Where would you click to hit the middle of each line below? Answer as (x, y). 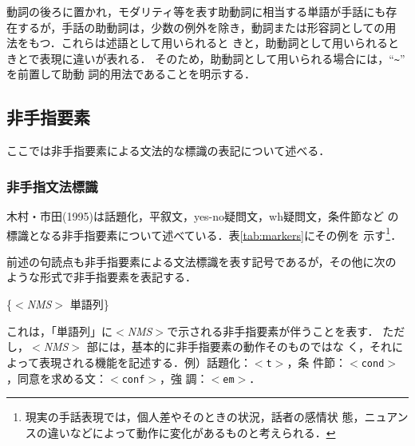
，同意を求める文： (57, 378)
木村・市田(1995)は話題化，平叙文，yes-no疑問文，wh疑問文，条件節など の (203, 216)
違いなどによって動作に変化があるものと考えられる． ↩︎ (192, 432)
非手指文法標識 (52, 186)
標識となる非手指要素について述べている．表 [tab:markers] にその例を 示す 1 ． (204, 233)
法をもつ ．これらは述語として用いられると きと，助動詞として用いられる (198, 43)
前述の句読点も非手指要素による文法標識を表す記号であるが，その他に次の (202, 261)
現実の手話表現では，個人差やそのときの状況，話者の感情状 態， (195, 417)
